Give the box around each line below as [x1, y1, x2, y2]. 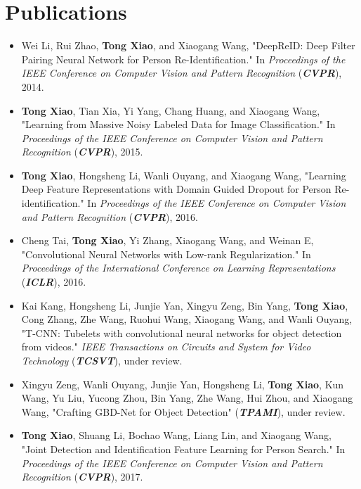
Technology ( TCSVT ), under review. [21, 353, 183, 367]
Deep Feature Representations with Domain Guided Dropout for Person [21, 182, 332, 196]
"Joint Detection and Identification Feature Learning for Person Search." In [21, 441, 346, 456]
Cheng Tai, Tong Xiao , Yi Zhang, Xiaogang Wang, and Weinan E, [21, 233, 314, 248]
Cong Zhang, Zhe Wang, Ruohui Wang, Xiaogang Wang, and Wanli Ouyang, [21, 312, 353, 326]
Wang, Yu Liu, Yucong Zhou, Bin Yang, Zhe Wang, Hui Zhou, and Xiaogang [21, 390, 353, 405]
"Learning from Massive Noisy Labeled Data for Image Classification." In [21, 117, 336, 132]
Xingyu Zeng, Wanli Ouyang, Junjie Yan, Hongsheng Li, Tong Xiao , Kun [21, 376, 344, 391]
